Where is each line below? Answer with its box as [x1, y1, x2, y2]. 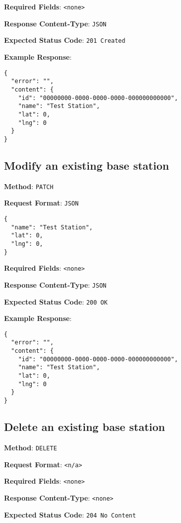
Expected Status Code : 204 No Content [4, 509, 136, 520]
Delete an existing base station [4, 419, 165, 434]
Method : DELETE [4, 442, 57, 452]
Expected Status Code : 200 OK [4, 296, 108, 307]
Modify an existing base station [4, 157, 169, 173]
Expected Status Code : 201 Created [4, 35, 125, 45]
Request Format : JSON [4, 198, 79, 208]
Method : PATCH [4, 181, 54, 191]
